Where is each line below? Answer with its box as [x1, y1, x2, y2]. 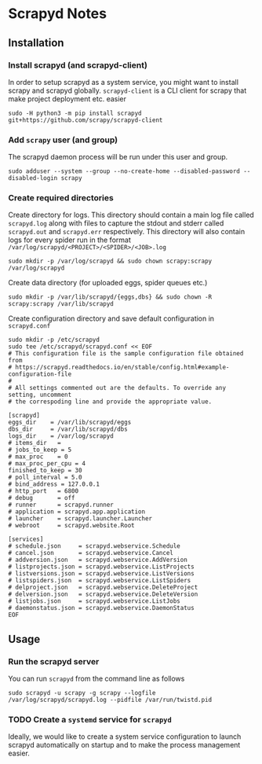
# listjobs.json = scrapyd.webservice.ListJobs [8, 597, 180, 605]
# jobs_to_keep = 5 [8, 446, 72, 454]
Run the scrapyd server [8, 656, 100, 667]
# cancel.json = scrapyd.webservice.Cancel [8, 549, 174, 557]
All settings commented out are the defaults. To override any [15, 384, 226, 392]
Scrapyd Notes [8, 5, 107, 23]
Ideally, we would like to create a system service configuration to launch [8, 732, 242, 741]
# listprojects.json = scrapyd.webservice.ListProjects [8, 563, 195, 571]
